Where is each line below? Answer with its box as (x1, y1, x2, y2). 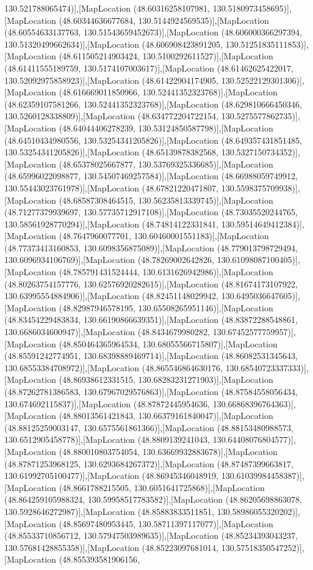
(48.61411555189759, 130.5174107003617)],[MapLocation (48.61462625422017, (4, 61, 293, 74)
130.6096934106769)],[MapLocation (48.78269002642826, (4, 253, 215, 266)
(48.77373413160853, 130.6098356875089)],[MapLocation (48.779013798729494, (4, 241, 298, 254)
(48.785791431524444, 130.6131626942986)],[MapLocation (59, 265, 273, 278)
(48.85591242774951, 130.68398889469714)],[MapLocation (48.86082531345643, (4, 349, 298, 362)
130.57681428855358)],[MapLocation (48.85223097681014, (4, 541, 219, 553)
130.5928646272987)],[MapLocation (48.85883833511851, (4, 505, 215, 517)
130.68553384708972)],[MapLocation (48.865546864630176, (4, 361, 223, 374)
